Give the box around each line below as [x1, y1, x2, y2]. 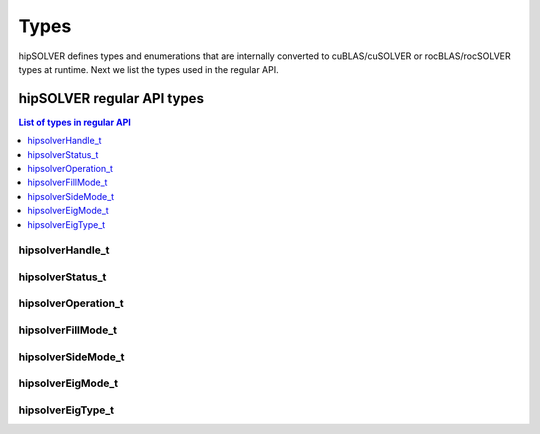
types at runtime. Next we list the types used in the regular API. [18, 63, 279, 75]
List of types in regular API [18, 116, 132, 128]
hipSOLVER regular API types [18, 90, 205, 107]
